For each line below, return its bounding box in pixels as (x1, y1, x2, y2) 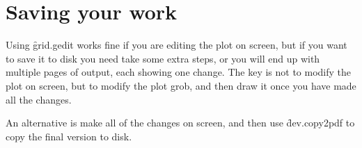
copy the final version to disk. (6, 129, 132, 143)
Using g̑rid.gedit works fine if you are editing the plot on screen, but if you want (6, 38, 347, 52)
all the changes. (6, 92, 72, 106)
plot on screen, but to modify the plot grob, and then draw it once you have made (6, 78, 356, 92)
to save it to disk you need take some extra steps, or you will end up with (6, 51, 320, 65)
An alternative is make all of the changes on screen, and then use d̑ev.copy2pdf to (6, 115, 355, 130)
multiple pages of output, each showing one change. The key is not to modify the (6, 65, 352, 79)
